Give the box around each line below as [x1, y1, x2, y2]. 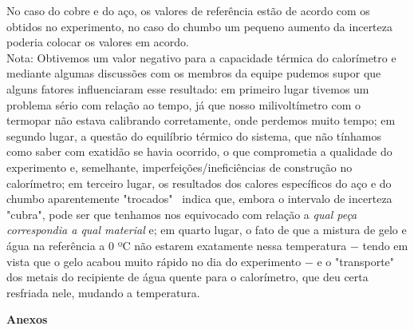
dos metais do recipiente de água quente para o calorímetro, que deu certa [6, 268, 369, 285]
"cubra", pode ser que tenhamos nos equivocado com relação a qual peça [6, 205, 357, 222]
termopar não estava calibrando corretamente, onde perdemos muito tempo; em [6, 112, 396, 129]
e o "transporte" [317, 252, 395, 269]
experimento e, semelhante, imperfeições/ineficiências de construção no [6, 158, 353, 175]
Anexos [6, 311, 48, 328]
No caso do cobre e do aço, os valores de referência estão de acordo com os [6, 2, 370, 18]
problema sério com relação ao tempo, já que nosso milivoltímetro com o [6, 96, 361, 113]
